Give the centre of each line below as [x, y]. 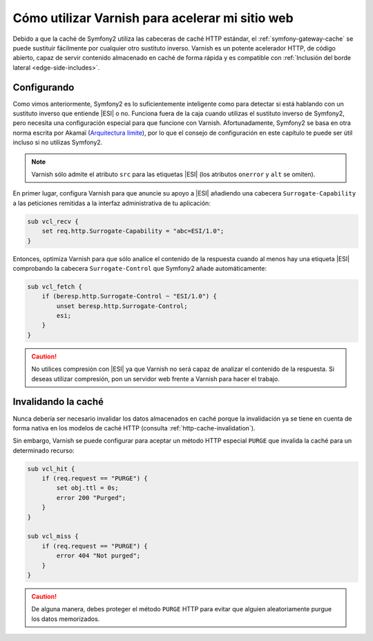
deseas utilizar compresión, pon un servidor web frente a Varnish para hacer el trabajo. [155, 379]
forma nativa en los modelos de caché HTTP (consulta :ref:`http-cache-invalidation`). [134, 428]
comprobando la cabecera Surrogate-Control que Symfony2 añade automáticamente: [140, 268]
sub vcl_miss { [53, 536]
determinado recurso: [44, 450]
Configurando [44, 87]
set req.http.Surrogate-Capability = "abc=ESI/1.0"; [133, 231]
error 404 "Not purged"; [98, 556]
